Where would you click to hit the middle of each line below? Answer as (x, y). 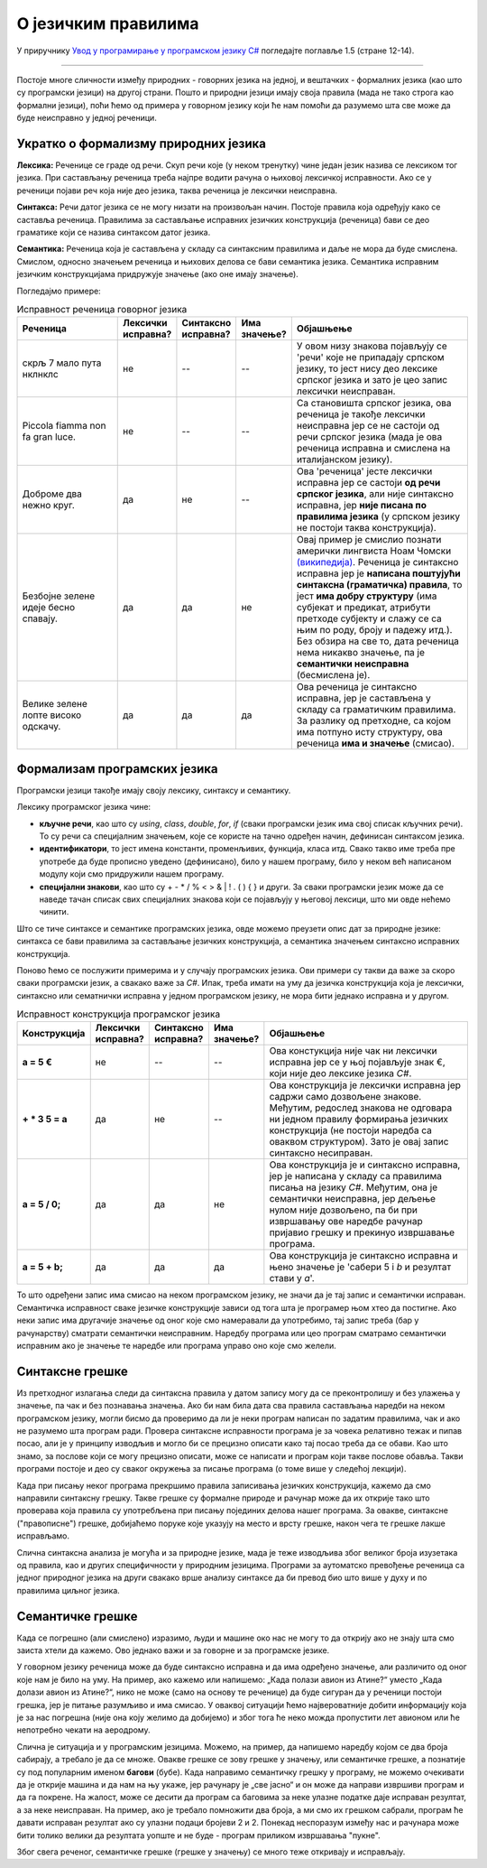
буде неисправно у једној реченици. (87, 118)
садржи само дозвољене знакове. (345, 1097)
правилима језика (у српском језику (378, 516)
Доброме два (52, 494)
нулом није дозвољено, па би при (344, 1210)
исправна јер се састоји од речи (368, 483)
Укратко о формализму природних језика (141, 143)
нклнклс (40, 375)
